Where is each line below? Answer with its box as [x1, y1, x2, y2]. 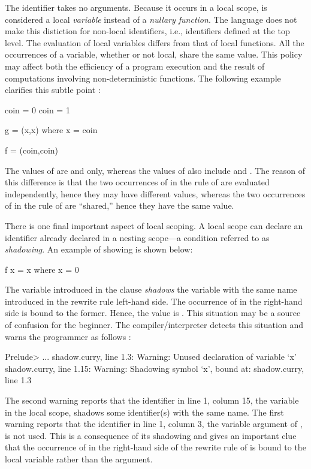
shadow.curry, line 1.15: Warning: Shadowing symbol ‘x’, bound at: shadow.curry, [5, 362, 304, 374]
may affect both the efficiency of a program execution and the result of [5, 59, 265, 72]
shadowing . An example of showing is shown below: [5, 243, 193, 255]
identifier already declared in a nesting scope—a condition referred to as [5, 231, 270, 243]
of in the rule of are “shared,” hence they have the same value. [5, 199, 234, 212]
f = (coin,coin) [5, 143, 59, 156]
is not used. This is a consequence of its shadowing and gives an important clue [5, 429, 297, 441]
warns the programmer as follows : [5, 330, 131, 342]
